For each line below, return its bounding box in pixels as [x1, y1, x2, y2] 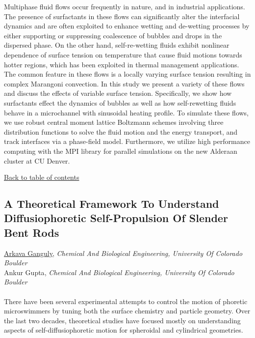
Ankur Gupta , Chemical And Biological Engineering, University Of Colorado [4, 267, 234, 277]
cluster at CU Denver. [4, 155, 70, 166]
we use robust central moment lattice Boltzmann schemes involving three [4, 117, 224, 127]
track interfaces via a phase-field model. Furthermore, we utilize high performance [4, 136, 250, 146]
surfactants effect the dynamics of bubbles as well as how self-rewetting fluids [4, 97, 236, 108]
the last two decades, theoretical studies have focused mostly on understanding [4, 315, 241, 325]
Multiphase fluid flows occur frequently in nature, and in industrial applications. [4, 1, 245, 11]
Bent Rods [4, 225, 59, 240]
